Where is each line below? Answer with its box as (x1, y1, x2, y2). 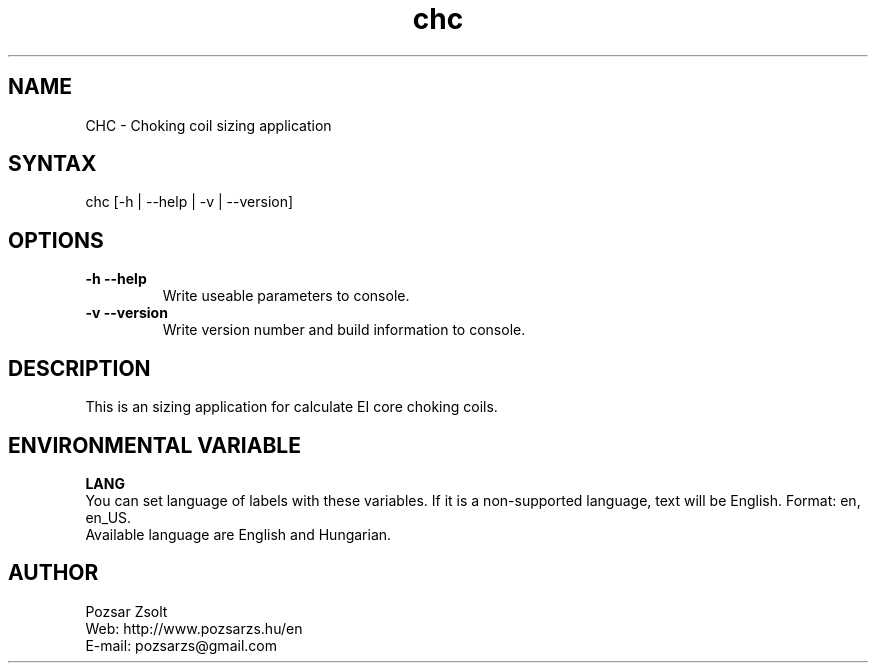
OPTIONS (8, 227, 104, 253)
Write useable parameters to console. (162, 287, 410, 305)
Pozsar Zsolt (85, 602, 168, 620)
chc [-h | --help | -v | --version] (85, 193, 294, 211)
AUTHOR (8, 560, 99, 586)
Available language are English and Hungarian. (85, 525, 392, 543)
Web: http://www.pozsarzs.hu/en (85, 619, 303, 637)
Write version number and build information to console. (162, 321, 526, 339)
